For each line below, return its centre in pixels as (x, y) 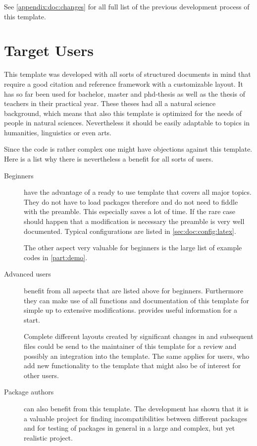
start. (32, 319)
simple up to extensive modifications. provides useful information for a (131, 310)
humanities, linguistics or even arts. (58, 132)
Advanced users (27, 274)
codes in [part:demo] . (56, 257)
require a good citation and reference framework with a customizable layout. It (124, 84)
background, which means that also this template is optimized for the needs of (123, 113)
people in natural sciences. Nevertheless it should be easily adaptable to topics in (127, 123)
